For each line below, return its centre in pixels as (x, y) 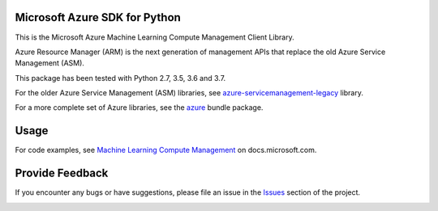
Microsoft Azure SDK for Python (98, 17)
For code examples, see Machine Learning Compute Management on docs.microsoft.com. (166, 150)
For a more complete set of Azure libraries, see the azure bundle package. (139, 108)
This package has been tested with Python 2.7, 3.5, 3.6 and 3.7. (120, 78)
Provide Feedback (62, 173)
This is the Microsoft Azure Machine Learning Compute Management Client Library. (155, 37)
